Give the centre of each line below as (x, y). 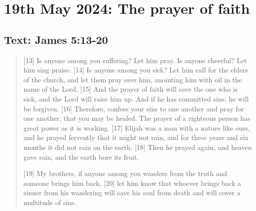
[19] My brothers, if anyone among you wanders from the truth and (125, 173)
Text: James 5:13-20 (56, 39)
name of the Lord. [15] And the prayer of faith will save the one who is (130, 89)
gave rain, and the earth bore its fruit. (81, 157)
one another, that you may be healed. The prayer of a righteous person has (137, 118)
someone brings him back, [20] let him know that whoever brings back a (132, 183)
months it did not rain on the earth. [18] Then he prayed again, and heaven (138, 147)
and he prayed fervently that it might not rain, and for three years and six (136, 137)
